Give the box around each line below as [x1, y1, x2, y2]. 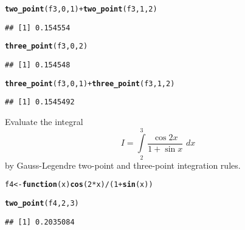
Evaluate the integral [5, 115, 83, 127]
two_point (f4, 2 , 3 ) [5, 198, 79, 208]
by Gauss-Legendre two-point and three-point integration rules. [5, 158, 241, 171]
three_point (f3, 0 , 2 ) [5, 42, 88, 51]
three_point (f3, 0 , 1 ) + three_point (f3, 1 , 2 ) [5, 79, 175, 88]
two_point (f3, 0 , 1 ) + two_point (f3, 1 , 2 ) [5, 5, 157, 13]
